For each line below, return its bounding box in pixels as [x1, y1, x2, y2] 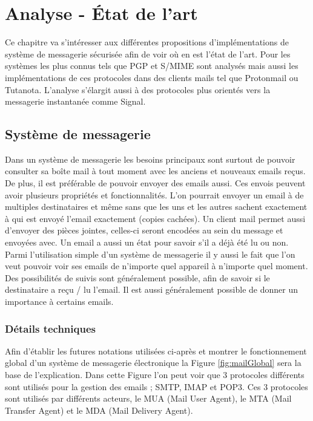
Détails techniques [5, 321, 96, 336]
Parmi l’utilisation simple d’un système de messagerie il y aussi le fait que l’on [5, 247, 295, 260]
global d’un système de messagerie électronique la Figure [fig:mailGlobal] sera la [5, 356, 301, 369]
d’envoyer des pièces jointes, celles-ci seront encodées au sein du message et [5, 224, 283, 237]
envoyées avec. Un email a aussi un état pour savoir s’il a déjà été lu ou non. [5, 236, 289, 249]
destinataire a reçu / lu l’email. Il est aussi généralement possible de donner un [5, 283, 298, 296]
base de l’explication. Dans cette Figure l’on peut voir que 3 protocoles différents [5, 368, 305, 381]
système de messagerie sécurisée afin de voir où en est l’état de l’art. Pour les [5, 47, 291, 60]
